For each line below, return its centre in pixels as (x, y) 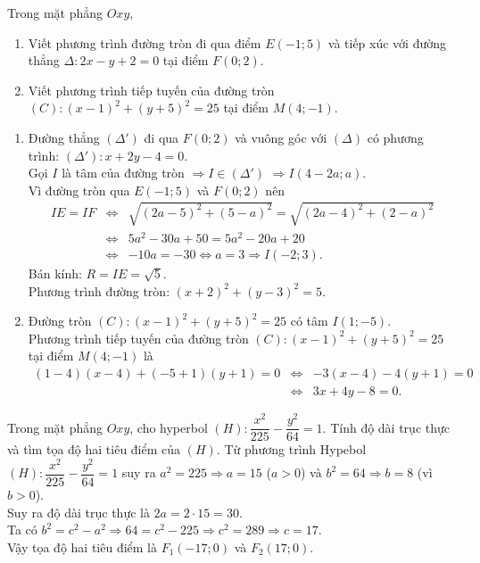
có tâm (309, 321)
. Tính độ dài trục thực (386, 427)
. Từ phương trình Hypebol (291, 449)
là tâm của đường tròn (123, 173)
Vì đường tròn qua (79, 190)
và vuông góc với (281, 137)
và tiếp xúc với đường (387, 42)
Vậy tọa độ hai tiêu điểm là (82, 546)
